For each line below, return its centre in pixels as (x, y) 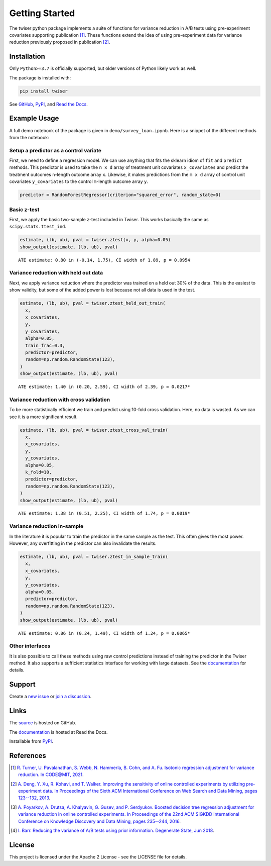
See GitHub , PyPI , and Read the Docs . (48, 104)
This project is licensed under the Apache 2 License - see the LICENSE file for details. (98, 856)
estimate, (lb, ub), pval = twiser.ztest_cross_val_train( (94, 430)
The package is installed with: (40, 77)
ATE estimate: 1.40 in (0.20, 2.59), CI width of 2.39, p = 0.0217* (104, 387)
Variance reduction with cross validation (60, 400)
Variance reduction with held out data (56, 273)
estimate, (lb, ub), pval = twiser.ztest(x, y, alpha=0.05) (95, 240)
